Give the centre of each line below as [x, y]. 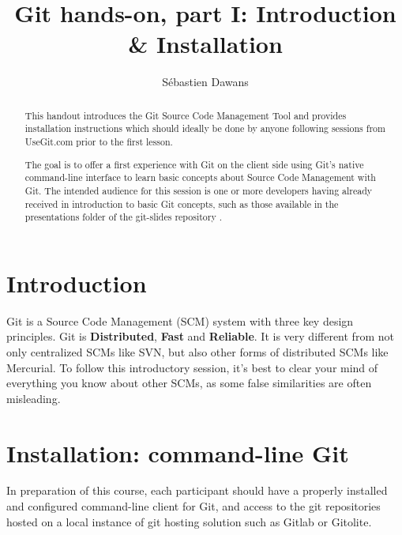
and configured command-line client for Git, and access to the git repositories [193, 506]
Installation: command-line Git [178, 452]
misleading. [34, 398]
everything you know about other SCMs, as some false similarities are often [189, 383]
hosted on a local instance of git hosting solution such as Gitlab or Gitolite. [189, 521]
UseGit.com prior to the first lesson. [99, 142]
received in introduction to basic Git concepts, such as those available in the [182, 203]
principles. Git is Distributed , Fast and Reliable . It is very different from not [200, 336]
